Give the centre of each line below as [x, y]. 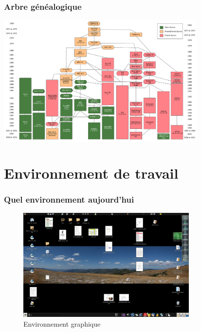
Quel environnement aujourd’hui [69, 199]
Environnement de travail [91, 173]
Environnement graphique [62, 323]
